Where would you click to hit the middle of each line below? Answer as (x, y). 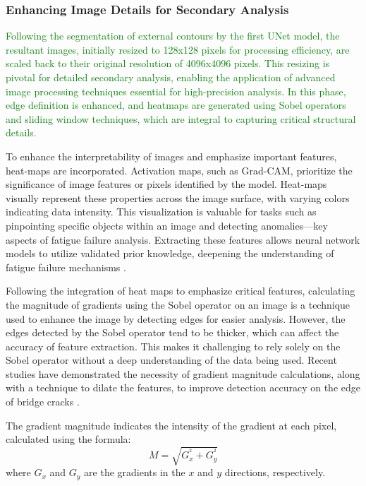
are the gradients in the (135, 472)
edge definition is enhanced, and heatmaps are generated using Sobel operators (176, 105)
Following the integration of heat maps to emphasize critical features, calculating (181, 291)
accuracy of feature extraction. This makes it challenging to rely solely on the (173, 346)
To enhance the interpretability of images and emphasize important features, (171, 156)
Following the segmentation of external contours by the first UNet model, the (173, 36)
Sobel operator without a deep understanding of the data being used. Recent (171, 360)
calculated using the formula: (68, 439)
